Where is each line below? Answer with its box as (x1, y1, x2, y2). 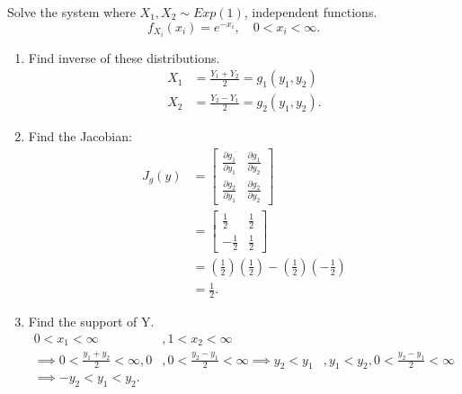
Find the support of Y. (28, 312, 155, 331)
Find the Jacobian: (28, 127, 132, 146)
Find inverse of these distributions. (28, 48, 220, 67)
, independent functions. (244, 3, 378, 21)
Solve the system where (7, 3, 136, 21)
